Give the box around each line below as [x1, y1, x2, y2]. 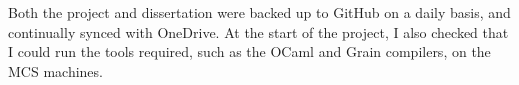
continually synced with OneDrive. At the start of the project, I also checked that [8, 21, 509, 42]
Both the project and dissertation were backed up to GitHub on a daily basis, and [8, 2, 511, 22]
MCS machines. [8, 60, 103, 81]
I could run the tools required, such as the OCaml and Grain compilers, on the [8, 41, 491, 62]
